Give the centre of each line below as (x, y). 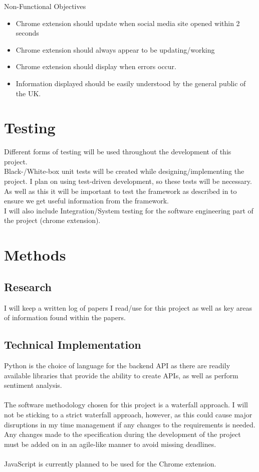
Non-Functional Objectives (45, 6)
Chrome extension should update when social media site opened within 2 (128, 23)
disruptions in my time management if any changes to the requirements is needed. (130, 424)
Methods (35, 255)
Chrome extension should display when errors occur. (96, 66)
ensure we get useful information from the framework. (86, 201)
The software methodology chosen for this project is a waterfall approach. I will (126, 405)
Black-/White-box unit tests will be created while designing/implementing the (124, 171)
